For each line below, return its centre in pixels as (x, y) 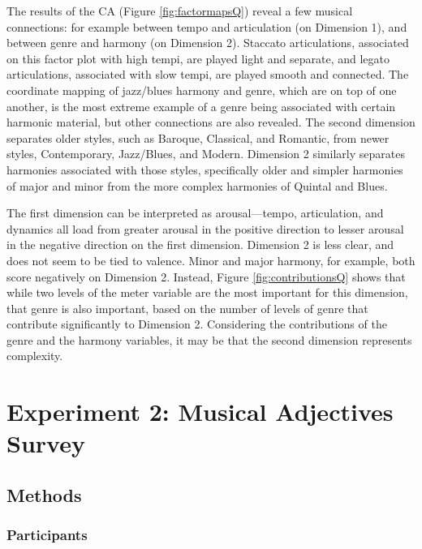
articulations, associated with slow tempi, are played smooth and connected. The (208, 74)
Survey (46, 443)
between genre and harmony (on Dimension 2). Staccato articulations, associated (208, 43)
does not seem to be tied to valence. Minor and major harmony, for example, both (211, 260)
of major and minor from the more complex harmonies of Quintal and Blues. (197, 185)
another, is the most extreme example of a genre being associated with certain (201, 106)
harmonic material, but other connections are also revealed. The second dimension (211, 122)
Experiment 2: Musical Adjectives (200, 412)
